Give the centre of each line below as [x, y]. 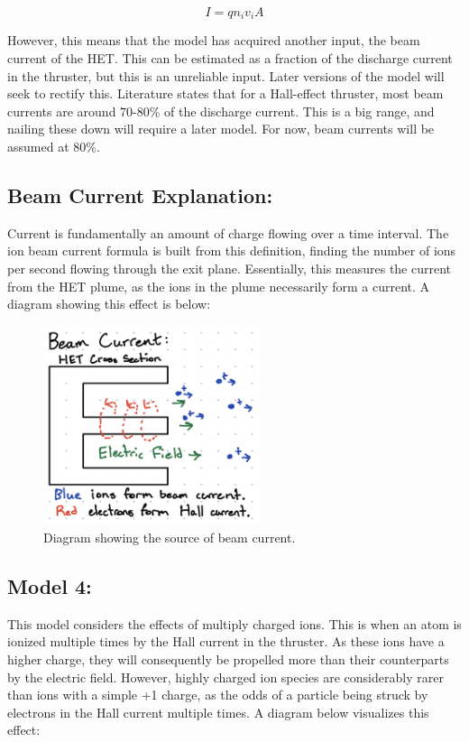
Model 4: [50, 585]
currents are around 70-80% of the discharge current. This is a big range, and [221, 111]
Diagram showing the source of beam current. [170, 537]
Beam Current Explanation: [140, 195]
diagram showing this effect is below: [109, 304]
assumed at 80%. [54, 147]
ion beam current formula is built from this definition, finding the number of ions [232, 250]
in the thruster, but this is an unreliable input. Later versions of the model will [226, 75]
